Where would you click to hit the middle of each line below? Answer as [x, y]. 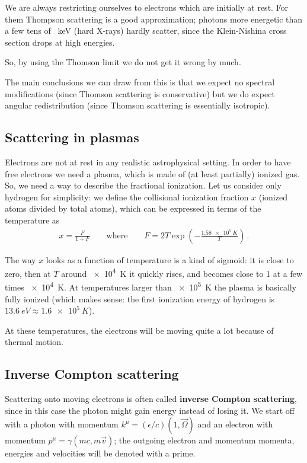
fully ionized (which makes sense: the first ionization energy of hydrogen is [140, 298]
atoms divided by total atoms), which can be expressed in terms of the [133, 208]
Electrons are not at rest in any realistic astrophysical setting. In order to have [148, 162]
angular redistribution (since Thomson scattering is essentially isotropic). [137, 105]
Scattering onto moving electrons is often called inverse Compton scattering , [151, 399]
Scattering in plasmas [72, 137]
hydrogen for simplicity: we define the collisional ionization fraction [127, 197]
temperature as [32, 220]
